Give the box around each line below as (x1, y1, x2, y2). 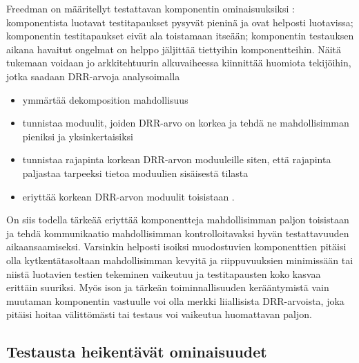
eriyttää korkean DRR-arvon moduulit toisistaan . (22, 189, 235, 203)
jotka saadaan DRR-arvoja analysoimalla (6, 68, 180, 83)
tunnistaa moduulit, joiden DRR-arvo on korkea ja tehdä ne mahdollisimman (22, 115, 349, 130)
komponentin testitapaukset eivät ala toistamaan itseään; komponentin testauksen (6, 28, 354, 43)
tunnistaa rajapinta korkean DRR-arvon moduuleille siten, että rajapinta (22, 152, 331, 167)
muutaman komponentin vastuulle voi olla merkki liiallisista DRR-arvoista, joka (6, 293, 345, 308)
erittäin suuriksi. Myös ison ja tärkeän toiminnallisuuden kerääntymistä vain (6, 280, 329, 295)
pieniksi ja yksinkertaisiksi (22, 129, 133, 143)
